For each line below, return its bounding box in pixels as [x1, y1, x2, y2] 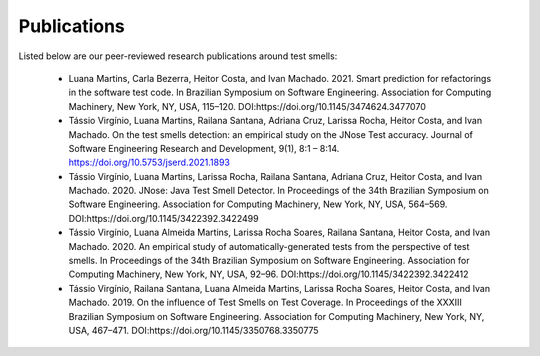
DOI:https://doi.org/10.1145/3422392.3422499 [68, 212, 259, 224]
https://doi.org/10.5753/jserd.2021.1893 [68, 156, 230, 169]
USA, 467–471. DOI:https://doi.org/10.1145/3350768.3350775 [68, 324, 319, 336]
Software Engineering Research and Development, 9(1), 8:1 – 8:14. [68, 142, 340, 154]
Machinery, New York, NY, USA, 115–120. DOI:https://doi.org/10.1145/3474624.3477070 [68, 100, 427, 112]
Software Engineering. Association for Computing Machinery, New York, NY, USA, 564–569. [68, 198, 448, 210]
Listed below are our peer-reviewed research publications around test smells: [18, 50, 338, 62]
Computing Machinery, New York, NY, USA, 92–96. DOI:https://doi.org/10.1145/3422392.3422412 [68, 268, 469, 280]
